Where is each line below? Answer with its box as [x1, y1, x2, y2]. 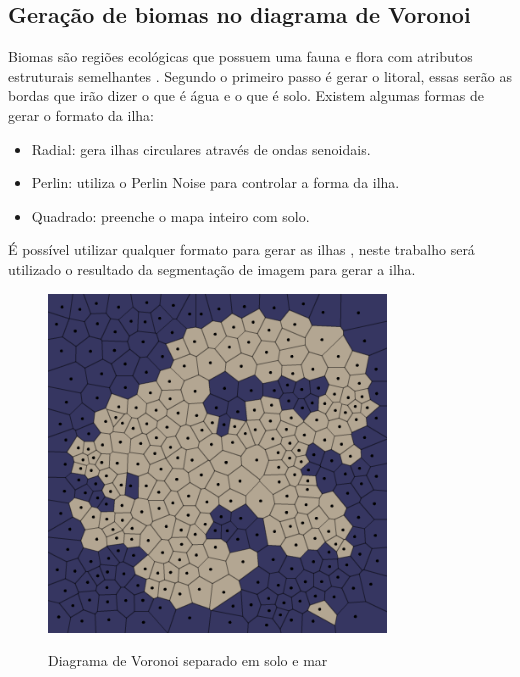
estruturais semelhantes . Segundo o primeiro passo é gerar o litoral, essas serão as [8, 65, 512, 86]
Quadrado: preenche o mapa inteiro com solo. [31, 205, 310, 226]
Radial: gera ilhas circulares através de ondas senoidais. [31, 138, 371, 159]
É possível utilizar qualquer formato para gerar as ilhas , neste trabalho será [8, 239, 475, 260]
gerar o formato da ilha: [8, 104, 154, 125]
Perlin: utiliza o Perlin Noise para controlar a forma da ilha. [31, 172, 400, 193]
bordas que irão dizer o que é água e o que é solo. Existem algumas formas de [8, 85, 484, 106]
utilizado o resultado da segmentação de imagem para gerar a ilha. [8, 258, 416, 279]
